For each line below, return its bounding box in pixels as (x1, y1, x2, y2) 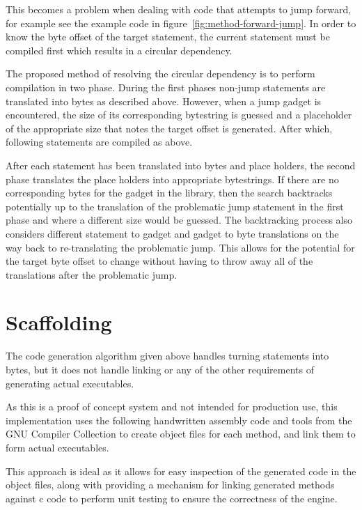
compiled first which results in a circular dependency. (6, 42, 233, 57)
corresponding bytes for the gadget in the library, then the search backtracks (6, 185, 333, 200)
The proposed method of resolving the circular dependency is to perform (6, 66, 315, 81)
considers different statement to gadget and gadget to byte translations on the (6, 226, 339, 240)
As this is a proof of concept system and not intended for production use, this (6, 399, 338, 414)
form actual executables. (6, 440, 109, 454)
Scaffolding (6, 308, 112, 337)
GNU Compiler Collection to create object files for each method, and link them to (6, 426, 356, 441)
